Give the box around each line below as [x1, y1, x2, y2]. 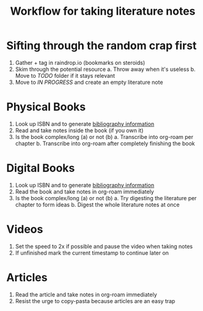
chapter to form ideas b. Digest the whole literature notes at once [15, 201, 180, 208]
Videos [6, 222, 43, 236]
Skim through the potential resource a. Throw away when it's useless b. [15, 66, 196, 73]
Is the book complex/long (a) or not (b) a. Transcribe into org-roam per [15, 133, 194, 140]
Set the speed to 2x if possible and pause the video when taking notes [15, 242, 193, 250]
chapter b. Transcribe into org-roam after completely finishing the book [15, 140, 196, 147]
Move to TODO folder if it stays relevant [15, 72, 115, 79]
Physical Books [6, 100, 86, 114]
